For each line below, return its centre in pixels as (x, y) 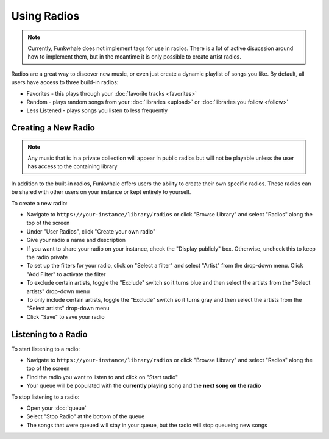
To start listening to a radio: (46, 349)
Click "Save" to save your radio (65, 316)
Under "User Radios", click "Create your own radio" (91, 231)
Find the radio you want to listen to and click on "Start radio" (102, 377)
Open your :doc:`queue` (56, 408)
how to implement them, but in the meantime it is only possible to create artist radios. (135, 57)
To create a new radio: (39, 203)
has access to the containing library (73, 166)
